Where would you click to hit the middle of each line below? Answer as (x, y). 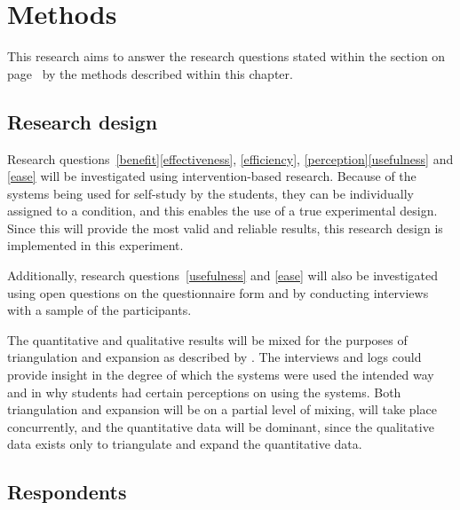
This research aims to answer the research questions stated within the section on (226, 56)
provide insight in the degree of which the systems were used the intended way (221, 375)
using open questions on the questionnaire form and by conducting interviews (218, 292)
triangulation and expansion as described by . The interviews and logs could (214, 357)
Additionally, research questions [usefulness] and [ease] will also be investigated (222, 275)
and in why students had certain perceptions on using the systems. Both (204, 392)
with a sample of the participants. (99, 310)
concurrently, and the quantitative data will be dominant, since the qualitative (221, 426)
